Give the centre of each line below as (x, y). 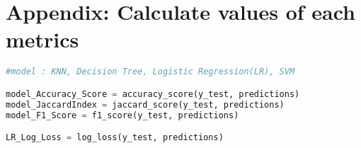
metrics (42, 39)
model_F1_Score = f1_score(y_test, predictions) (122, 115)
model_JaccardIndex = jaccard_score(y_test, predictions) (145, 104)
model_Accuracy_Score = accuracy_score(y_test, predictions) (153, 94)
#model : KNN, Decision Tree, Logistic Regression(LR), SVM (150, 72)
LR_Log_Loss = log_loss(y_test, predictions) (115, 138)
